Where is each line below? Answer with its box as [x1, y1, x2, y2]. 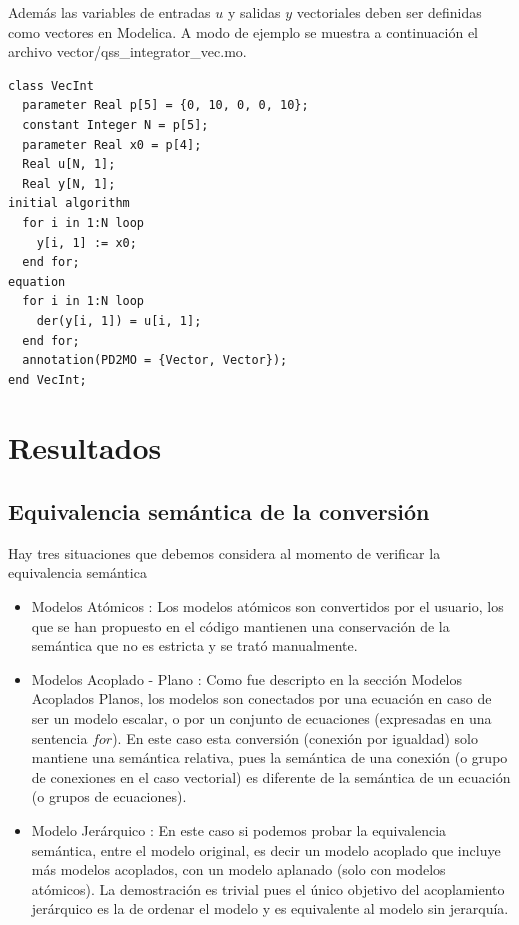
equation [8, 274, 66, 289]
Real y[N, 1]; [22, 176, 116, 191]
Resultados [8, 427, 162, 468]
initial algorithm [8, 196, 130, 211]
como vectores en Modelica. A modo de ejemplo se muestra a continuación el [8, 21, 479, 42]
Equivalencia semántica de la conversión [8, 496, 430, 527]
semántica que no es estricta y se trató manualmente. [31, 635, 358, 656]
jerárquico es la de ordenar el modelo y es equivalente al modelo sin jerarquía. [31, 898, 509, 919]
